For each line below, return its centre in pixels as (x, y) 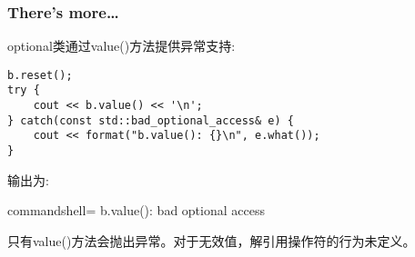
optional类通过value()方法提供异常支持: (121, 46)
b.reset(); (40, 75)
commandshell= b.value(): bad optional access (136, 210)
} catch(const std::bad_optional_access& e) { (151, 120)
